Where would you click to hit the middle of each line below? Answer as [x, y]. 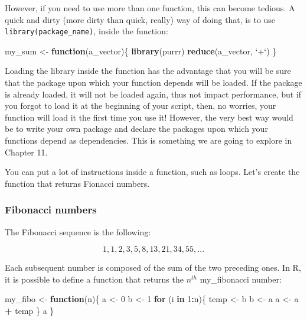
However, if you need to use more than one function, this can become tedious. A [150, 8]
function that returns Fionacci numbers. [77, 183]
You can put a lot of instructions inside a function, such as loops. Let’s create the [152, 172]
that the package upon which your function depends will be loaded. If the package [153, 82]
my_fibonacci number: [241, 279]
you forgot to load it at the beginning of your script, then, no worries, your [141, 106]
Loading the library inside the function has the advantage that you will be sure [148, 71]
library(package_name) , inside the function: [86, 31]
